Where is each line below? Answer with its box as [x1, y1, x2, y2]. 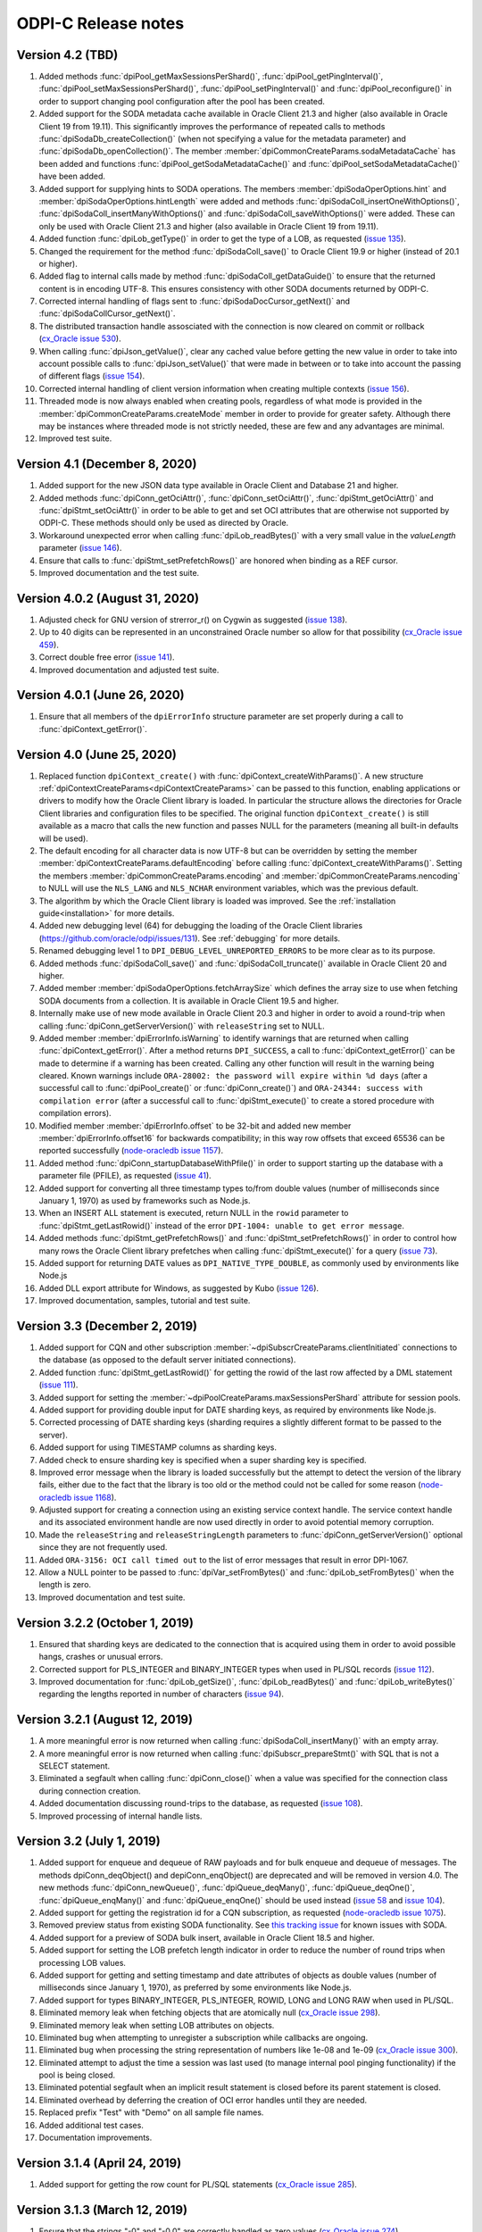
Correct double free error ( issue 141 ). [38, 652, 175, 662]
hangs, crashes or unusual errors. [38, 1652, 163, 1662]
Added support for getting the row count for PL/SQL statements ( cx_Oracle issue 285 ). [38, 2178, 357, 2189]
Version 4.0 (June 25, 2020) [16, 746, 178, 762]
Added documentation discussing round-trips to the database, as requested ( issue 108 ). [38, 1798, 363, 1809]
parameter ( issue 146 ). [38, 543, 122, 554]
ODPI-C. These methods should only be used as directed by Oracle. [38, 518, 289, 529]
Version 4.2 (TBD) [16, 47, 119, 62]
